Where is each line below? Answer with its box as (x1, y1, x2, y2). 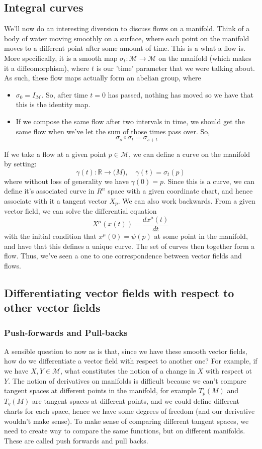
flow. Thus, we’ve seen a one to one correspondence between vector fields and (4, 250, 242, 261)
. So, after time (41, 89, 88, 100)
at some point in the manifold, (154, 231, 248, 241)
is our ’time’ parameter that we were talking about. (96, 62, 255, 73)
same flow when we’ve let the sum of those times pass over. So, (16, 126, 210, 136)
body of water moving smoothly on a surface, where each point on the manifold (4, 33, 249, 43)
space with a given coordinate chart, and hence (108, 186, 253, 196)
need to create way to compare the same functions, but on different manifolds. (4, 425, 245, 436)
